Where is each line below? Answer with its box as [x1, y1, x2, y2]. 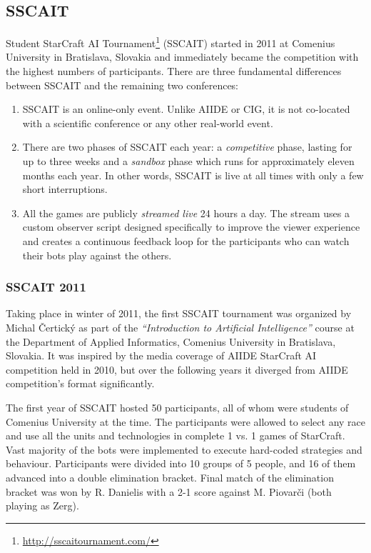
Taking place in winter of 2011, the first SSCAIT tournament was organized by [6, 306, 352, 321]
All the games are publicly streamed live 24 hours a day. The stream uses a [22, 205, 350, 220]
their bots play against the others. [22, 247, 172, 262]
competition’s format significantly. [6, 376, 155, 391]
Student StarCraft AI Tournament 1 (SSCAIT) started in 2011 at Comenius [6, 34, 335, 50]
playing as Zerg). [6, 498, 79, 513]
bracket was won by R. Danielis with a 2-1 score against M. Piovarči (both [6, 484, 332, 499]
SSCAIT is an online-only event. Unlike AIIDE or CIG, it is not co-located [22, 101, 350, 116]
